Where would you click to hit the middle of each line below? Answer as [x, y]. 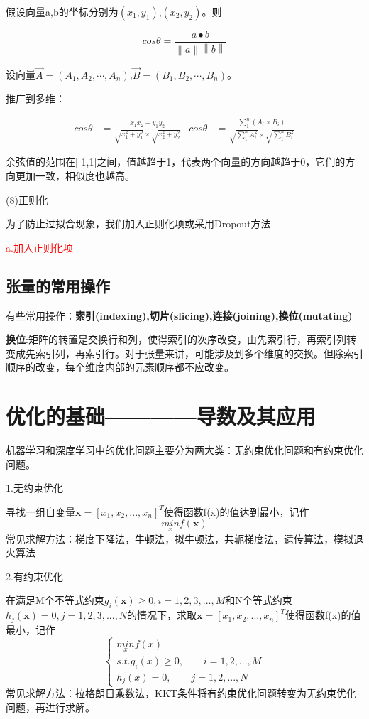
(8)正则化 [27, 199]
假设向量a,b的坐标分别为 [62, 11]
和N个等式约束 [259, 600]
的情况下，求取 [162, 615]
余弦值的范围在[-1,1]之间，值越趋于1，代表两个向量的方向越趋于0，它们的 [176, 162]
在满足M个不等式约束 [55, 600]
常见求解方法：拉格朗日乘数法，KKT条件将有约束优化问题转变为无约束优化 [181, 693]
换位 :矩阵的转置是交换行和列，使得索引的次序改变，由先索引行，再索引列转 [181, 339]
